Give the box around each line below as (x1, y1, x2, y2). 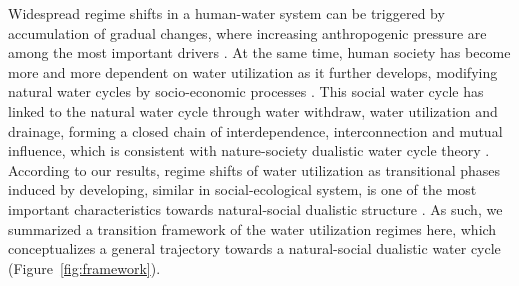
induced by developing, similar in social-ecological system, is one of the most (8, 179, 477, 200)
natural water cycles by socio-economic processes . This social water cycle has (8, 81, 484, 102)
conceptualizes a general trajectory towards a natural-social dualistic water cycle (8, 238, 501, 259)
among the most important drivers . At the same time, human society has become (8, 42, 511, 63)
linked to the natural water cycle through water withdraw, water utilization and (8, 100, 498, 121)
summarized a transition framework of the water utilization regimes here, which (8, 218, 497, 239)
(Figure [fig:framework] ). (8, 257, 161, 278)
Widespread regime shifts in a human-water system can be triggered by (8, 3, 445, 23)
